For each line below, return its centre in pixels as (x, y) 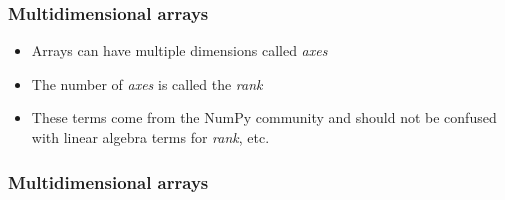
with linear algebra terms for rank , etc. (150, 137)
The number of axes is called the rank (147, 83)
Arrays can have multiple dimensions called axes (179, 50)
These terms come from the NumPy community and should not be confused (264, 117)
